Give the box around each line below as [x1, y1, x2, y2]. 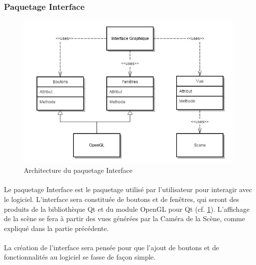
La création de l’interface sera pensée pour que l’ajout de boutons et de [4, 242, 219, 252]
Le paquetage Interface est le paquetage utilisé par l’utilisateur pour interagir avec [4, 184, 252, 195]
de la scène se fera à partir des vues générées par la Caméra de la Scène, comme [4, 213, 245, 224]
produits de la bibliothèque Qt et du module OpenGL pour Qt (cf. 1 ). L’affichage [4, 203, 250, 214]
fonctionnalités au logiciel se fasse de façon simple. [4, 252, 156, 262]
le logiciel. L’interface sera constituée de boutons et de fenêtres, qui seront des [4, 194, 239, 204]
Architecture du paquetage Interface [24, 165, 133, 175]
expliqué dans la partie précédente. [4, 223, 109, 233]
